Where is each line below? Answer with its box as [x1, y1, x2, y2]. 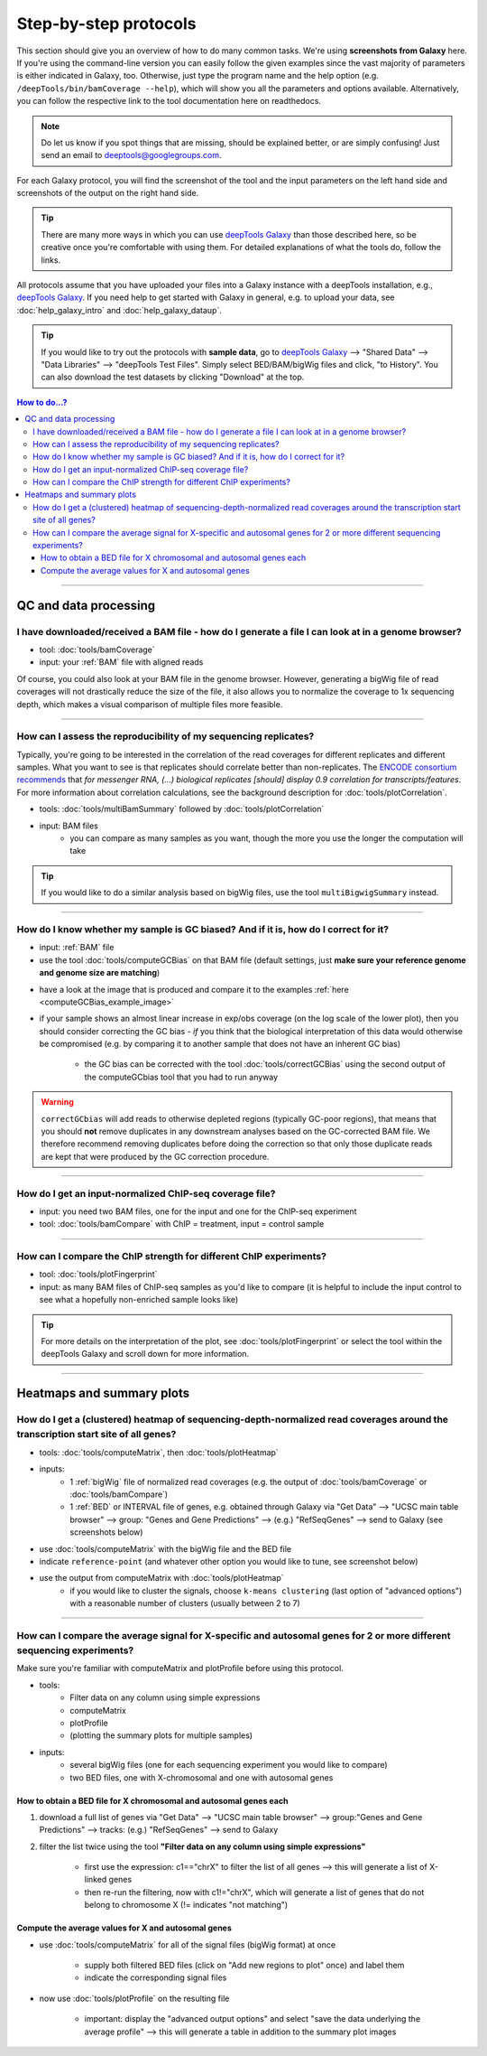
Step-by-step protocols [16, 14, 197, 33]
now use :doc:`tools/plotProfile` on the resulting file [39, 1993, 230, 2004]
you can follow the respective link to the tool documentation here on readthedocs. [16, 96, 322, 107]
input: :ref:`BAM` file [39, 942, 115, 953]
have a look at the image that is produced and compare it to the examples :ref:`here [39, 984, 349, 995]
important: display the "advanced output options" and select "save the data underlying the [84, 2014, 421, 2024]
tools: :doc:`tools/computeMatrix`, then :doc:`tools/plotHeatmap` [39, 1446, 279, 1458]
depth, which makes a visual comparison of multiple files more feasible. [16, 698, 283, 709]
